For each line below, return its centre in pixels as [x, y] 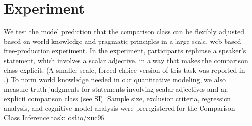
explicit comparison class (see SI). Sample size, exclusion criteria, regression [118, 98]
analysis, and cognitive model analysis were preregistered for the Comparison [120, 108]
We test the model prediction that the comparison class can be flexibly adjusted [124, 31]
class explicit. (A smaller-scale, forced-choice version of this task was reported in [125, 70]
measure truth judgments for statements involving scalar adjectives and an [116, 89]
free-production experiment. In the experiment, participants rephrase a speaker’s [125, 51]
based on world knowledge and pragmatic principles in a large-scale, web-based [123, 41]
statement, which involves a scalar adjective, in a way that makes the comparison [126, 60]
